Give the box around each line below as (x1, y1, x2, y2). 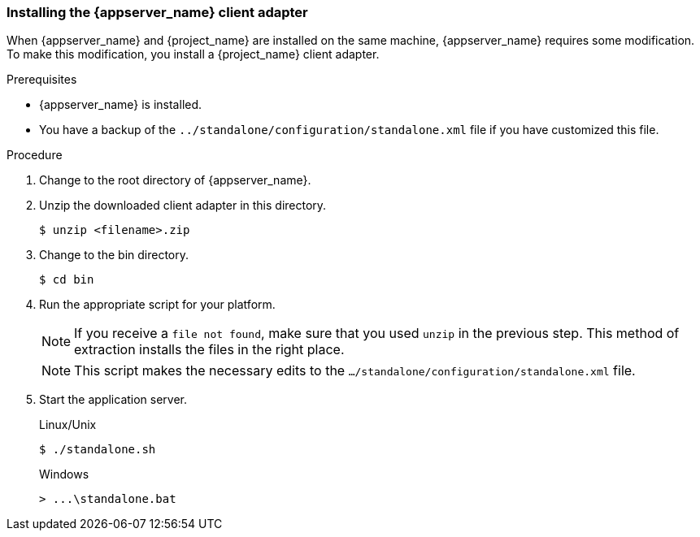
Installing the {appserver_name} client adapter (7, 4, 308, 20)
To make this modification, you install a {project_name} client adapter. (7, 47, 380, 62)
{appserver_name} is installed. (39, 97, 202, 112)
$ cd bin (39, 273, 94, 287)
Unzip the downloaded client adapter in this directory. (39, 198, 327, 213)
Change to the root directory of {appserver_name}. (39, 173, 311, 188)
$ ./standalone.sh (39, 443, 156, 457)
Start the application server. (39, 392, 188, 407)
